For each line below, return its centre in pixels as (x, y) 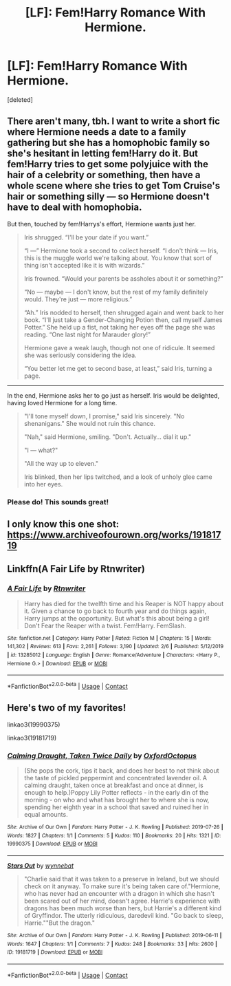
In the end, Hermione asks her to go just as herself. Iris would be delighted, (113, 395)
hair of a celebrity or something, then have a (104, 175)
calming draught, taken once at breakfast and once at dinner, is (114, 785)
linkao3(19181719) (32, 738)
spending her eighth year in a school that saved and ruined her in (116, 807)
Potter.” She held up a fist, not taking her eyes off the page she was (119, 327)
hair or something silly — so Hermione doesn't (108, 196)
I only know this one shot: (63, 524)
